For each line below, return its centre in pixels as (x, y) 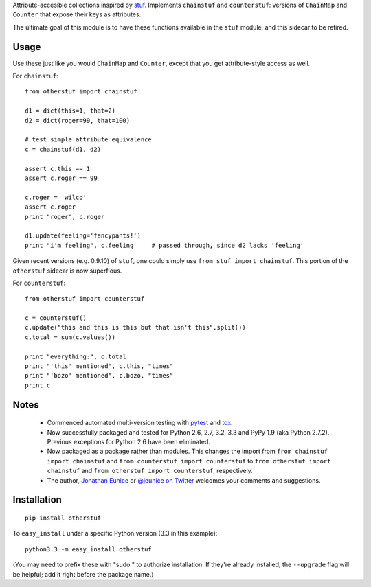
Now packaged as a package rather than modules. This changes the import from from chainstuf (187, 451)
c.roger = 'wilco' (56, 197)
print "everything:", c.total (76, 356)
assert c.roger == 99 (61, 178)
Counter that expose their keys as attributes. (77, 14)
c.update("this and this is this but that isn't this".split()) (136, 327)
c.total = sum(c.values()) (70, 337)
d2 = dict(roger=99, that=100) (78, 120)
